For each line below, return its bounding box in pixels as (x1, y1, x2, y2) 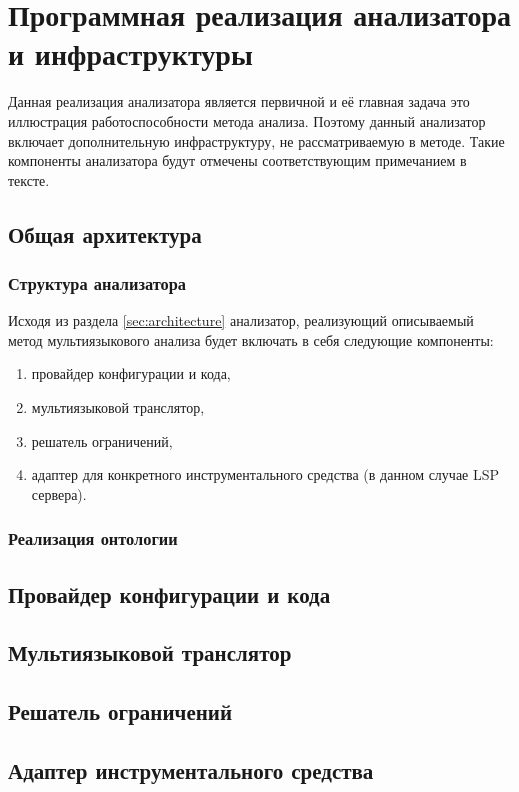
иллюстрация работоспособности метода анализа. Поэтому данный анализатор (8, 110, 486, 131)
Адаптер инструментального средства (8, 755, 374, 786)
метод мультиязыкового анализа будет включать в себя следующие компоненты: (8, 329, 494, 350)
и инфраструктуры (8, 33, 253, 74)
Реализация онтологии (8, 526, 178, 551)
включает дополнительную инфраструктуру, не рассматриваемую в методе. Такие (8, 130, 505, 151)
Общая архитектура (8, 218, 202, 249)
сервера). (31, 483, 87, 504)
